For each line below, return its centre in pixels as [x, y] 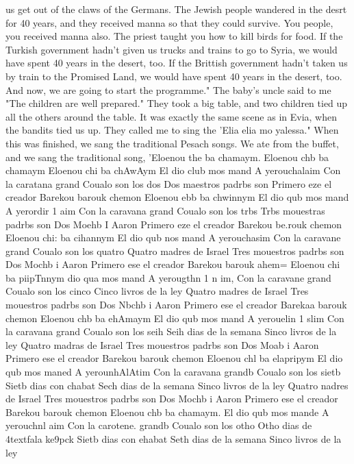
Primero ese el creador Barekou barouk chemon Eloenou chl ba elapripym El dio [174, 358]
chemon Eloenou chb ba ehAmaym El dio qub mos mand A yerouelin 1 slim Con [175, 318]
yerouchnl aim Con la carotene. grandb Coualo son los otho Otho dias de [159, 425]
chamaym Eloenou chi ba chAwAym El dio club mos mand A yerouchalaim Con [173, 170]
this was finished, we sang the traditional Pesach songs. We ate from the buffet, [172, 143]
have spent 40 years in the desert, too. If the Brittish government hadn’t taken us [177, 63]
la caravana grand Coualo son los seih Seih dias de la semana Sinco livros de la [171, 331]
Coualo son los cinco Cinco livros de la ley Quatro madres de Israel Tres [157, 291]
